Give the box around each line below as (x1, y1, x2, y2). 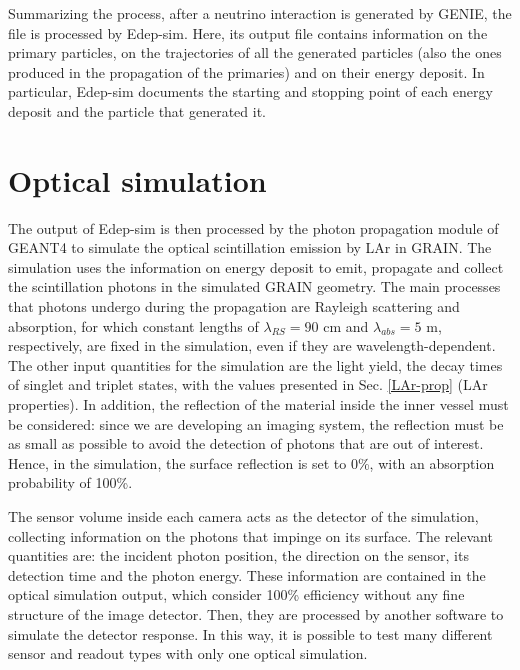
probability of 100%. (8, 472, 133, 493)
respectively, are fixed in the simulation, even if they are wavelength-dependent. (8, 335, 496, 356)
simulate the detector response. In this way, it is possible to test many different (8, 623, 493, 644)
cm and (323, 315, 369, 336)
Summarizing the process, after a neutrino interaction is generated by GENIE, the (8, 3, 512, 23)
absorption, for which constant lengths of (8, 315, 259, 336)
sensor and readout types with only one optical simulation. (8, 643, 368, 664)
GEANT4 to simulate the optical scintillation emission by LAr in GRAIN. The (8, 237, 492, 258)
